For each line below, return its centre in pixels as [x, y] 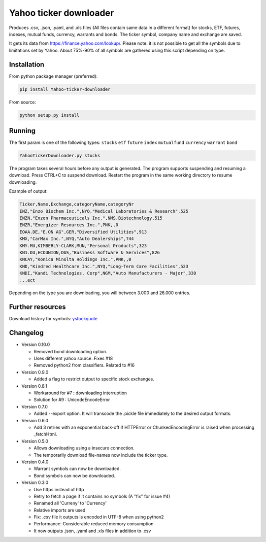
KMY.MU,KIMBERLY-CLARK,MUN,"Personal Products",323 [83, 246]
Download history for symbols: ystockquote [53, 319]
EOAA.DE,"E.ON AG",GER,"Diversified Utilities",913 [83, 232]
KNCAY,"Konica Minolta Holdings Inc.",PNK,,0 [75, 259]
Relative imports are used [60, 510]
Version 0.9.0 [35, 372]
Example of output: [28, 191]
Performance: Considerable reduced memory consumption [94, 524]
